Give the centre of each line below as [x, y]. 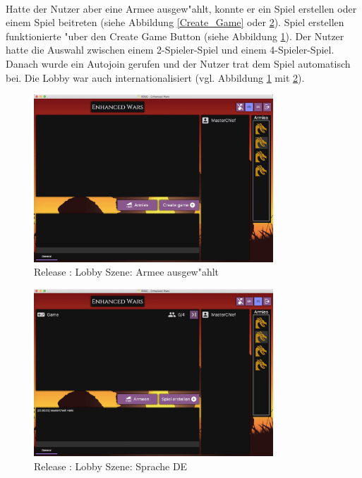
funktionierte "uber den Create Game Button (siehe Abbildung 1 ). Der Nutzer [175, 36]
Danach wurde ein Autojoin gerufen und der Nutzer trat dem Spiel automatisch [178, 63]
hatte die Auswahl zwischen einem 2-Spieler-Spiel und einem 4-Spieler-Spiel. [170, 50]
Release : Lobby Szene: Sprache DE [111, 466]
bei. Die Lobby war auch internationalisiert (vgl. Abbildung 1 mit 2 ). [155, 77]
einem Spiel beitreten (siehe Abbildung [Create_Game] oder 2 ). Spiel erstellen [175, 22]
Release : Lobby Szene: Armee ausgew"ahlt [127, 272]
